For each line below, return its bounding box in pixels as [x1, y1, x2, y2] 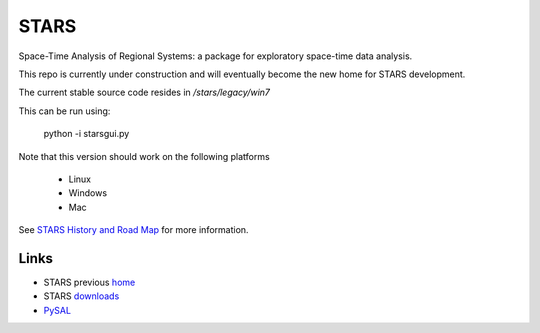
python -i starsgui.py [43, 128, 130, 140]
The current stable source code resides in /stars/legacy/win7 [18, 86, 270, 99]
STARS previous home [43, 276, 136, 288]
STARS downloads [43, 290, 120, 302]
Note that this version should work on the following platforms [18, 150, 270, 162]
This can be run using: [18, 105, 111, 117]
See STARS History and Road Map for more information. [18, 224, 249, 236]
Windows [68, 187, 108, 199]
